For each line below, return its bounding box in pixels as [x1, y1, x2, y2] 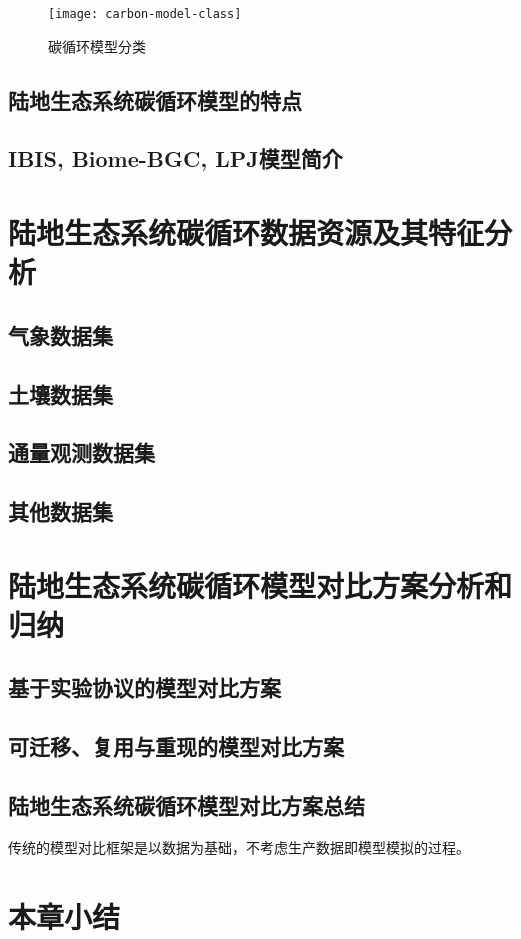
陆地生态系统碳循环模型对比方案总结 [8, 790, 365, 821]
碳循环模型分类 [48, 35, 146, 56]
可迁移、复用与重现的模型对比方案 [8, 731, 344, 762]
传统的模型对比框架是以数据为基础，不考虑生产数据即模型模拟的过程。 [8, 836, 470, 857]
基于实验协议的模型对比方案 [8, 672, 281, 703]
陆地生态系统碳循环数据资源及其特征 [8, 212, 485, 252]
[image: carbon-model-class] [48, 7, 242, 21]
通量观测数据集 [8, 437, 155, 468]
